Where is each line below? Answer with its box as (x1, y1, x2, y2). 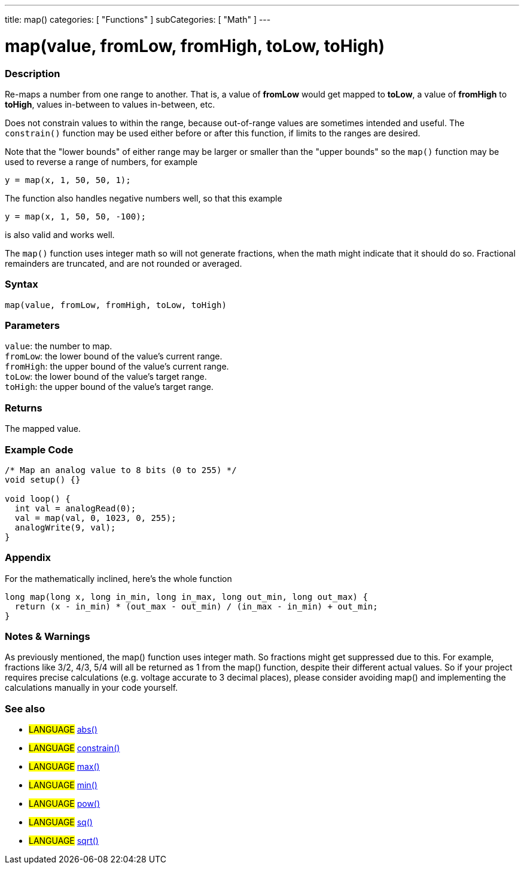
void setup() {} (5, 474, 81, 484)
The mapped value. (5, 423, 81, 434)
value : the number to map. (5, 341, 112, 352)
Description (5, 67, 60, 80)
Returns (5, 401, 42, 414)
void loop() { (5, 493, 71, 504)
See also (5, 702, 45, 715)
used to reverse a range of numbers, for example (5, 156, 198, 167)
